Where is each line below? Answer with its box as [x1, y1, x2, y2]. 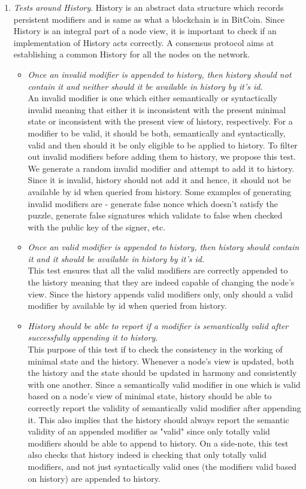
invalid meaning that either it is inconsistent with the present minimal [28, 103, 286, 116]
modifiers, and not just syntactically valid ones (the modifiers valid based [28, 460, 297, 472]
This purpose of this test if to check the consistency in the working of [28, 343, 283, 356]
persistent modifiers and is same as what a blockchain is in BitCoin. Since [13, 13, 285, 25]
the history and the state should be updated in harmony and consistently [28, 366, 297, 379]
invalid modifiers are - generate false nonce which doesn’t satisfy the [28, 197, 278, 209]
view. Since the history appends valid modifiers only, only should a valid [28, 287, 293, 300]
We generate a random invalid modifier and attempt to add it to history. [28, 162, 295, 174]
